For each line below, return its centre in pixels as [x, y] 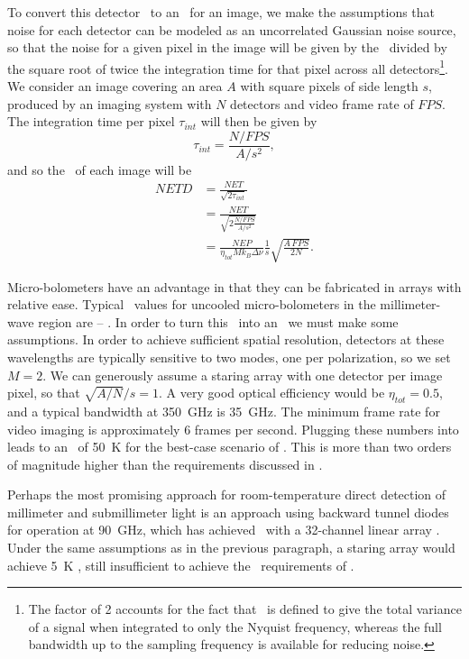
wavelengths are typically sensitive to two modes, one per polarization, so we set [229, 357]
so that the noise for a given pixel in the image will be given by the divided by [227, 47]
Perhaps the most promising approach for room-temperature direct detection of [227, 494]
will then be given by [259, 121]
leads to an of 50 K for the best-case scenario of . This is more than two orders [230, 447]
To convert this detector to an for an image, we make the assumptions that [221, 12]
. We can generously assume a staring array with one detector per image [243, 375]
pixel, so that [44, 393]
